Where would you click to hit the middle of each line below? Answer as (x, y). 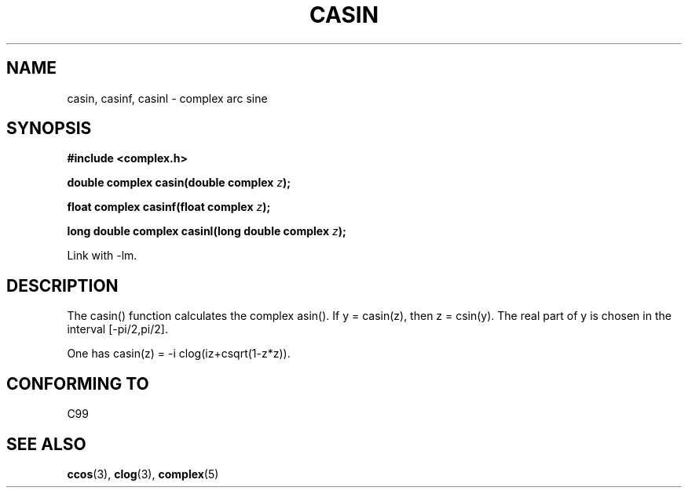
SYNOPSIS (49, 129)
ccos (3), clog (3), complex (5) (143, 474)
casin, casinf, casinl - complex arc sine (167, 98)
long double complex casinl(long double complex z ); (207, 231)
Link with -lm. (102, 256)
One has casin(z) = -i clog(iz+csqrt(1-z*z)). (179, 354)
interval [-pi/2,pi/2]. (117, 329)
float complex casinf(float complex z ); (169, 207)
